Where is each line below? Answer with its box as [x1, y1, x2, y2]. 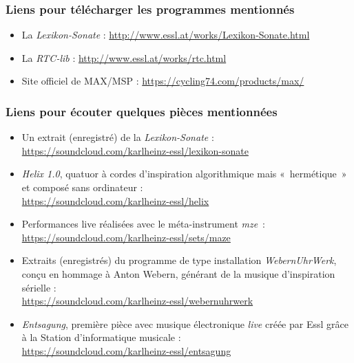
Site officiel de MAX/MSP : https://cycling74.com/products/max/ [21, 74, 304, 88]
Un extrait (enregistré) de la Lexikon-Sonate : [21, 130, 214, 144]
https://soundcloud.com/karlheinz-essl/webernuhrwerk [21, 294, 253, 308]
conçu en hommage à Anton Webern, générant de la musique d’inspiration [21, 266, 335, 280]
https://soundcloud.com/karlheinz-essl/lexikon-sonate [21, 143, 249, 157]
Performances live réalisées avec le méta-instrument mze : [21, 217, 266, 231]
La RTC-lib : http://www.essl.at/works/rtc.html [21, 50, 227, 65]
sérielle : [21, 280, 56, 294]
